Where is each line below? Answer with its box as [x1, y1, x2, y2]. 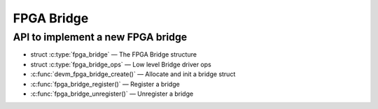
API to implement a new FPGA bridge [13, 31, 188, 43]
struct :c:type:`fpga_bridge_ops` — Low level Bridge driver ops [30, 60, 211, 68]
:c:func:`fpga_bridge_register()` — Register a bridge [30, 80, 180, 88]
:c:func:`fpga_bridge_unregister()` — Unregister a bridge [30, 89, 194, 98]
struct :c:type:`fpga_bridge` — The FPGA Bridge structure [30, 50, 197, 59]
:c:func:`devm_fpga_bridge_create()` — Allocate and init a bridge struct [30, 70, 236, 78]
